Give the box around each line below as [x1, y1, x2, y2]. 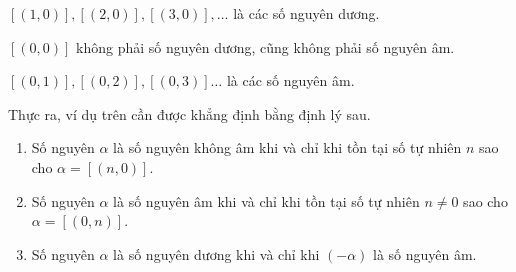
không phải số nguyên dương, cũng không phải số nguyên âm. [76, 36, 455, 57]
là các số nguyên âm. [226, 70, 355, 91]
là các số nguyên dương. [233, 3, 380, 23]
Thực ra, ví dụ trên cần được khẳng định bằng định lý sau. [8, 103, 371, 124]
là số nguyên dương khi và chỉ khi [113, 243, 320, 264]
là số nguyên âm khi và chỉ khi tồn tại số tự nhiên [113, 190, 420, 211]
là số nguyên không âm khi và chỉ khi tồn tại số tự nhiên [113, 137, 462, 158]
